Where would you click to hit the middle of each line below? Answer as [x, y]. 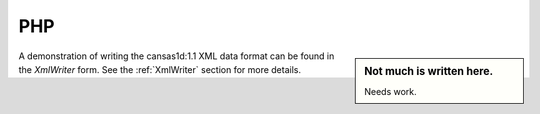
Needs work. [390, 91]
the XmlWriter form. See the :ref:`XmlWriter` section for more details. [160, 69]
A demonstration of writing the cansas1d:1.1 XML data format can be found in [176, 56]
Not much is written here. [429, 71]
